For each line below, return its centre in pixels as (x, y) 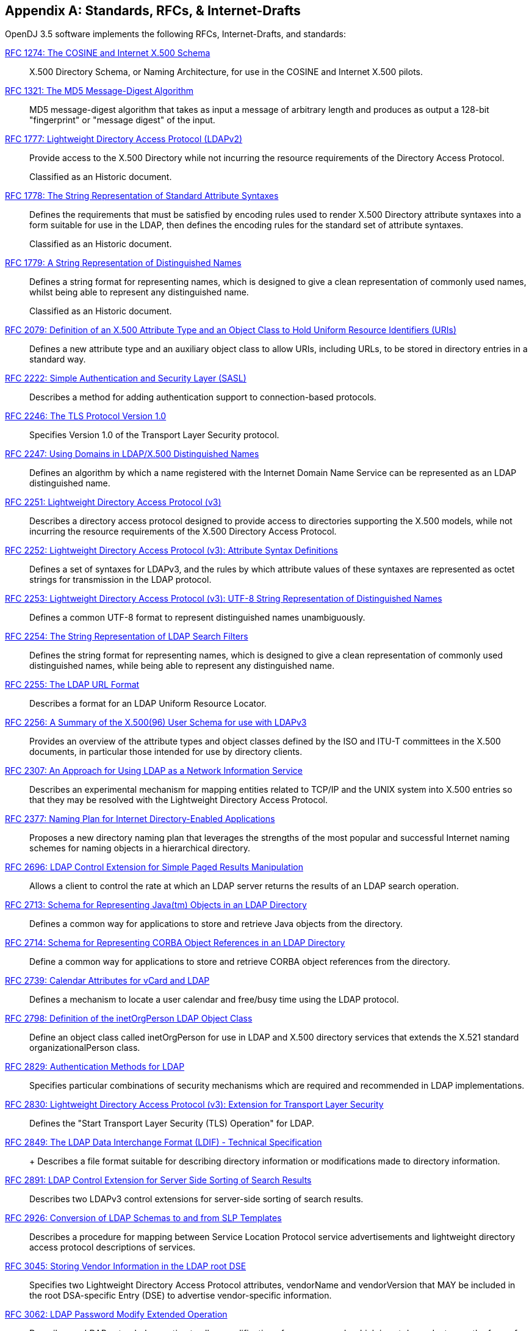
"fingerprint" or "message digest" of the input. (122, 120)
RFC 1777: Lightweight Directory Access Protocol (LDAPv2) (124, 139)
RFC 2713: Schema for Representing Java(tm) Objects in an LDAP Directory (156, 905)
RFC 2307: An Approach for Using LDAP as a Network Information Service (154, 771)
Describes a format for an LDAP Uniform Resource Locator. (148, 704)
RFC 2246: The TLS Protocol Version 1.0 (86, 416)
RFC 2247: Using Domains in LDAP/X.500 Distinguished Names (132, 454)
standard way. (58, 359)
